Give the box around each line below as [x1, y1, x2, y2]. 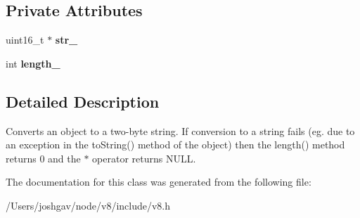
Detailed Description [6, 90, 160, 112]
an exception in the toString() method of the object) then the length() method [6, 137, 345, 152]
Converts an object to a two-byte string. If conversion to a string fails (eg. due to [6, 123, 355, 138]
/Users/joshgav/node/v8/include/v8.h [6, 198, 171, 212]
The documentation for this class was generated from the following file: [6, 174, 311, 189]
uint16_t [6, 32, 44, 47]
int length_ [6, 56, 60, 70]
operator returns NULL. [92, 150, 196, 165]
